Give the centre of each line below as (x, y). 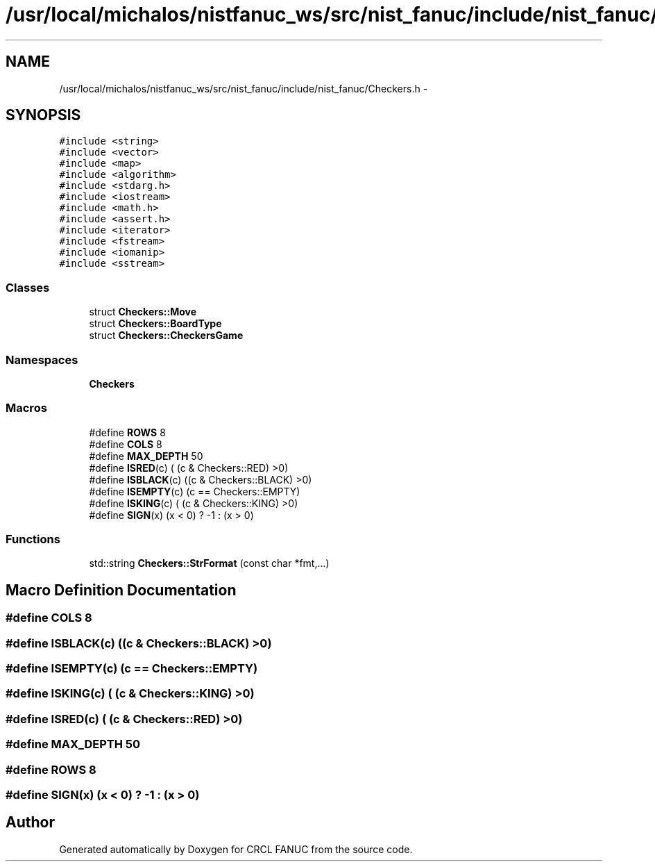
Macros (26, 408)
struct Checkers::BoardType (155, 324)
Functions (33, 539)
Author (30, 823)
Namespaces (42, 360)
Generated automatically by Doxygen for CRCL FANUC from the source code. (236, 849)
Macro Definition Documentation (121, 590)
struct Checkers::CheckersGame (166, 336)
